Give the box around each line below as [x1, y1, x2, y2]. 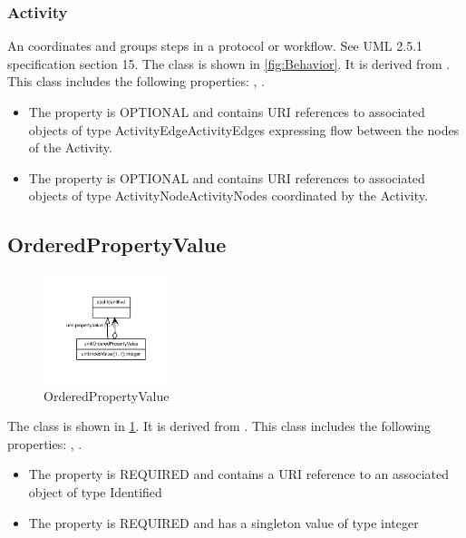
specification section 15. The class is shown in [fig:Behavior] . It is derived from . [7, 54, 451, 73]
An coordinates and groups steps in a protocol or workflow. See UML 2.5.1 [7, 36, 423, 55]
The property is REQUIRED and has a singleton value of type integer [28, 513, 419, 532]
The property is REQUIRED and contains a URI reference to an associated [28, 465, 450, 484]
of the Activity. [28, 138, 112, 157]
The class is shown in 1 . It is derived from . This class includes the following [7, 416, 432, 435]
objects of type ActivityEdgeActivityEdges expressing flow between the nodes [28, 120, 460, 139]
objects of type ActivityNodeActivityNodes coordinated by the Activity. [28, 186, 428, 205]
